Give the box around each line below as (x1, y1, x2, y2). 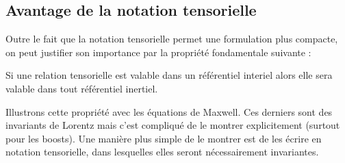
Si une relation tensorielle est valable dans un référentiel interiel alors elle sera (5, 68, 333, 82)
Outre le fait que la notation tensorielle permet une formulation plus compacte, (5, 32, 338, 46)
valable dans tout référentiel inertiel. (5, 81, 158, 95)
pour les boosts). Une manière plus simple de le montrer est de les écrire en (5, 131, 322, 145)
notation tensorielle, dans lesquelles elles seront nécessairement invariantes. (5, 145, 319, 159)
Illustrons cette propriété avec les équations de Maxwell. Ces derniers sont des (5, 104, 333, 118)
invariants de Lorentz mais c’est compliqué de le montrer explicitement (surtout (5, 118, 340, 132)
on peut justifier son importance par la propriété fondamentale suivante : (5, 45, 311, 59)
